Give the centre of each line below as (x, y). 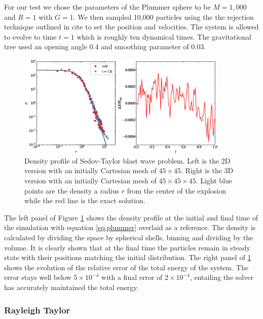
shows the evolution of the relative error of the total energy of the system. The (126, 267)
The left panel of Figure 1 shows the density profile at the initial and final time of (131, 217)
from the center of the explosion (177, 190)
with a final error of (132, 277)
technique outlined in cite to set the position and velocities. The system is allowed (131, 27)
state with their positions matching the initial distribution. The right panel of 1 (128, 257)
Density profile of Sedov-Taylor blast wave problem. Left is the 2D (127, 160)
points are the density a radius (72, 190)
